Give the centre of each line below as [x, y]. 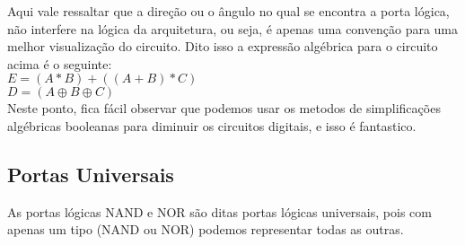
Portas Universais [91, 174]
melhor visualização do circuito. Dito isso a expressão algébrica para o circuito [223, 46]
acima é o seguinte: [60, 63]
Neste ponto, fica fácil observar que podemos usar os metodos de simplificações [224, 108]
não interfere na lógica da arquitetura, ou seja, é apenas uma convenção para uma [233, 28]
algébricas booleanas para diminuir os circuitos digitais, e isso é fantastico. [212, 125]
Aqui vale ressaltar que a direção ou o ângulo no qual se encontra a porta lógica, [228, 11]
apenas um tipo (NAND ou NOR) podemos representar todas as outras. [206, 229]
